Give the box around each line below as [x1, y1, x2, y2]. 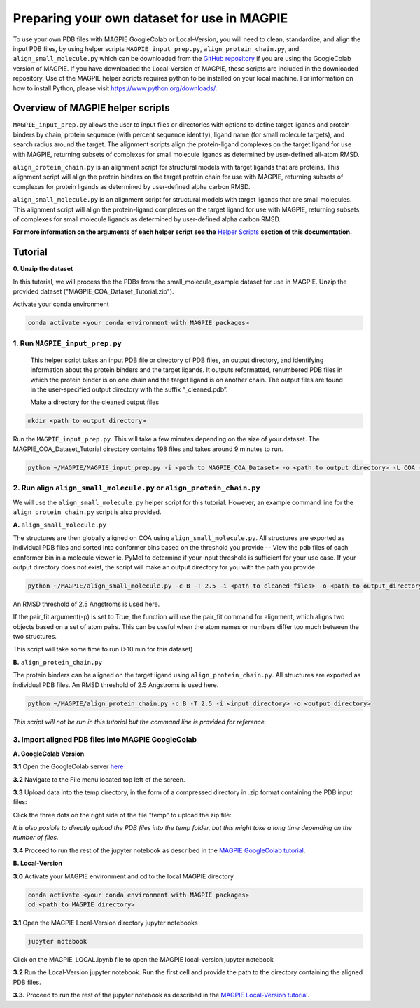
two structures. [13, 633, 57, 641]
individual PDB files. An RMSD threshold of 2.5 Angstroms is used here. [13, 680, 219, 689]
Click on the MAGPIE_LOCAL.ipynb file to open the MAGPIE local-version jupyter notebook [13, 955, 274, 963]
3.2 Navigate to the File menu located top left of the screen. [13, 775, 185, 784]
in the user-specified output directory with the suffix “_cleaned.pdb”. [30, 385, 228, 394]
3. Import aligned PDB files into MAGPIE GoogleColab [13, 735, 197, 745]
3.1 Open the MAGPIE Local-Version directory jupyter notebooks [13, 918, 199, 927]
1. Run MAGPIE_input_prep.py [13, 338, 122, 348]
